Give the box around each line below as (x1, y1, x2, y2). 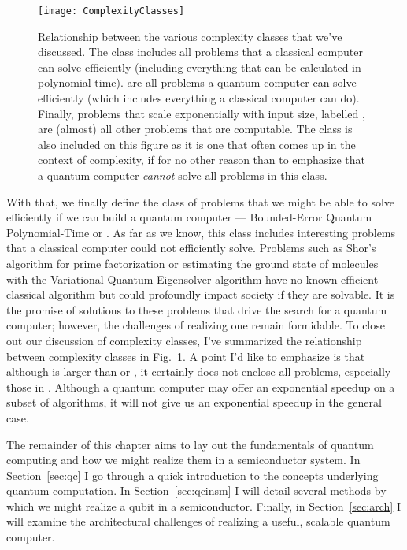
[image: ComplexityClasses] (38, 6, 185, 17)
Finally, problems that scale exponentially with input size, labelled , (38, 105, 365, 121)
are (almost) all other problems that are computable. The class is (38, 121, 353, 137)
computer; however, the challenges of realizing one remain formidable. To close (6, 317, 385, 333)
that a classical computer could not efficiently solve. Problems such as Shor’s (6, 240, 376, 256)
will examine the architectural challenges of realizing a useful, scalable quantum (6, 513, 390, 530)
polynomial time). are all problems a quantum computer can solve (38, 74, 357, 91)
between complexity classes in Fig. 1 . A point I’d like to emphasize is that (6, 347, 365, 364)
